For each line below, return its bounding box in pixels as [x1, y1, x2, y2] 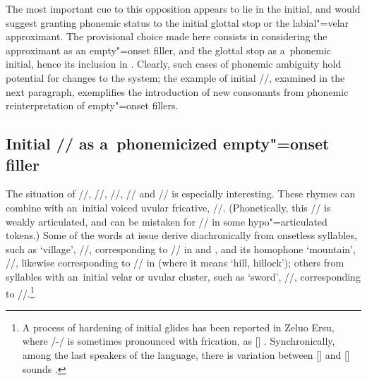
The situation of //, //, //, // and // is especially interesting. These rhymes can [6, 186, 356, 201]
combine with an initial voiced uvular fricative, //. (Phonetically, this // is [6, 200, 331, 214]
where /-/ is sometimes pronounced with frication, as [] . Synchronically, [22, 333, 335, 348]
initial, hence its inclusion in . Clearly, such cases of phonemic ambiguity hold [6, 56, 342, 71]
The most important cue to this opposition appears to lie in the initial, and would [6, 1, 361, 16]
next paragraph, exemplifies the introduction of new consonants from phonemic [6, 84, 349, 99]
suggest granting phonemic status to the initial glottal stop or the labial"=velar [6, 15, 349, 30]
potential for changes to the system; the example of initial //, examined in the [6, 70, 345, 85]
